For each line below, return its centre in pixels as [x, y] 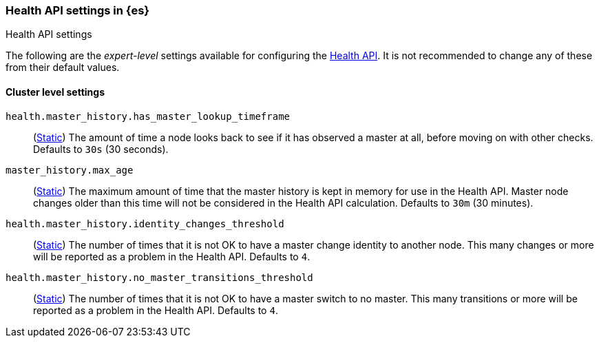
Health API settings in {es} [78, 10]
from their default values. [63, 67]
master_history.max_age [70, 170]
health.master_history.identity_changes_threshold [145, 224]
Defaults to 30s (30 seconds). [101, 149]
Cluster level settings [55, 92]
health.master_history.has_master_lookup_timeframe [148, 116]
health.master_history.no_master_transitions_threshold [159, 277]
